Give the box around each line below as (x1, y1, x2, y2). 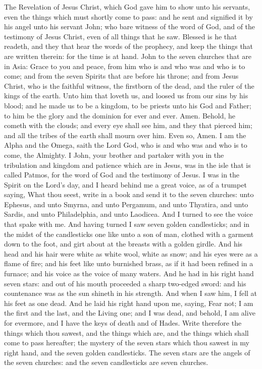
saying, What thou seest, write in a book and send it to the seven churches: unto (4, 189, 254, 200)
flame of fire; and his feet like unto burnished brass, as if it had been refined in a (4, 258, 253, 269)
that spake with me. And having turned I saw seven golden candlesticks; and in (4, 219, 250, 229)
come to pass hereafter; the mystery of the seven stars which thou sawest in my (4, 337, 250, 348)
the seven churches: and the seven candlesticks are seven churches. (4, 357, 208, 367)
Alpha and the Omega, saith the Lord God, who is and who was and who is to (4, 140, 247, 150)
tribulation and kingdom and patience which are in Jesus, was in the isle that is (4, 159, 251, 170)
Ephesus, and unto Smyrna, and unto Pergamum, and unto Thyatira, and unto (4, 199, 248, 209)
